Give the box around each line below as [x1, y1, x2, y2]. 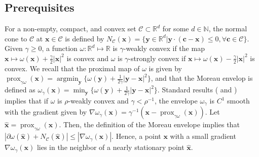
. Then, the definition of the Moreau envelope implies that [59, 119, 240, 130]
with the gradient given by [5, 107, 87, 117]
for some [162, 23, 189, 34]
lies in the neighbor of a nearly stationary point [36, 142, 184, 152]
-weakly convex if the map [123, 43, 205, 54]
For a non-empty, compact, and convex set [5, 23, 136, 34]
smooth [227, 95, 250, 106]
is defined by [65, 33, 104, 43]
